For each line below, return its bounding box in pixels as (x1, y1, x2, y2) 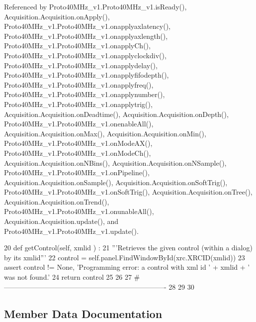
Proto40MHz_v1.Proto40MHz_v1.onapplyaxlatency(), (4, 21, 171, 31)
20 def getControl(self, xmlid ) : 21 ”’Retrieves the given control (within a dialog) (4, 242, 253, 253)
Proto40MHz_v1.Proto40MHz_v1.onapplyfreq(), (4, 79, 154, 90)
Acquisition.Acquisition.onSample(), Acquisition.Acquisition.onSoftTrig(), (4, 177, 228, 187)
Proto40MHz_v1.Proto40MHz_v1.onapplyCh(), (4, 40, 151, 51)
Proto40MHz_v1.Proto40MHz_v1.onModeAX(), (4, 138, 153, 148)
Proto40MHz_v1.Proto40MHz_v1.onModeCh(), (4, 147, 151, 158)
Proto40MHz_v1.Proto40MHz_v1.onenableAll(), (4, 118, 154, 129)
